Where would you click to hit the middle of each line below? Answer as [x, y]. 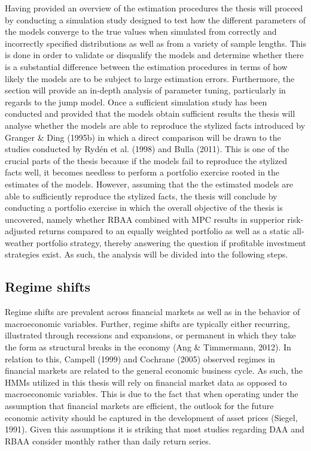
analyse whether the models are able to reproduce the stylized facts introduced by [155, 125]
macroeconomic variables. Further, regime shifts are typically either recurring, [147, 323]
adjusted [20, 231]
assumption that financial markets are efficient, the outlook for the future [139, 406]
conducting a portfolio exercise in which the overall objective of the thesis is [144, 208]
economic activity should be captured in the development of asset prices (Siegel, [151, 417]
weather [19, 242]
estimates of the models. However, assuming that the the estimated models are [149, 184]
